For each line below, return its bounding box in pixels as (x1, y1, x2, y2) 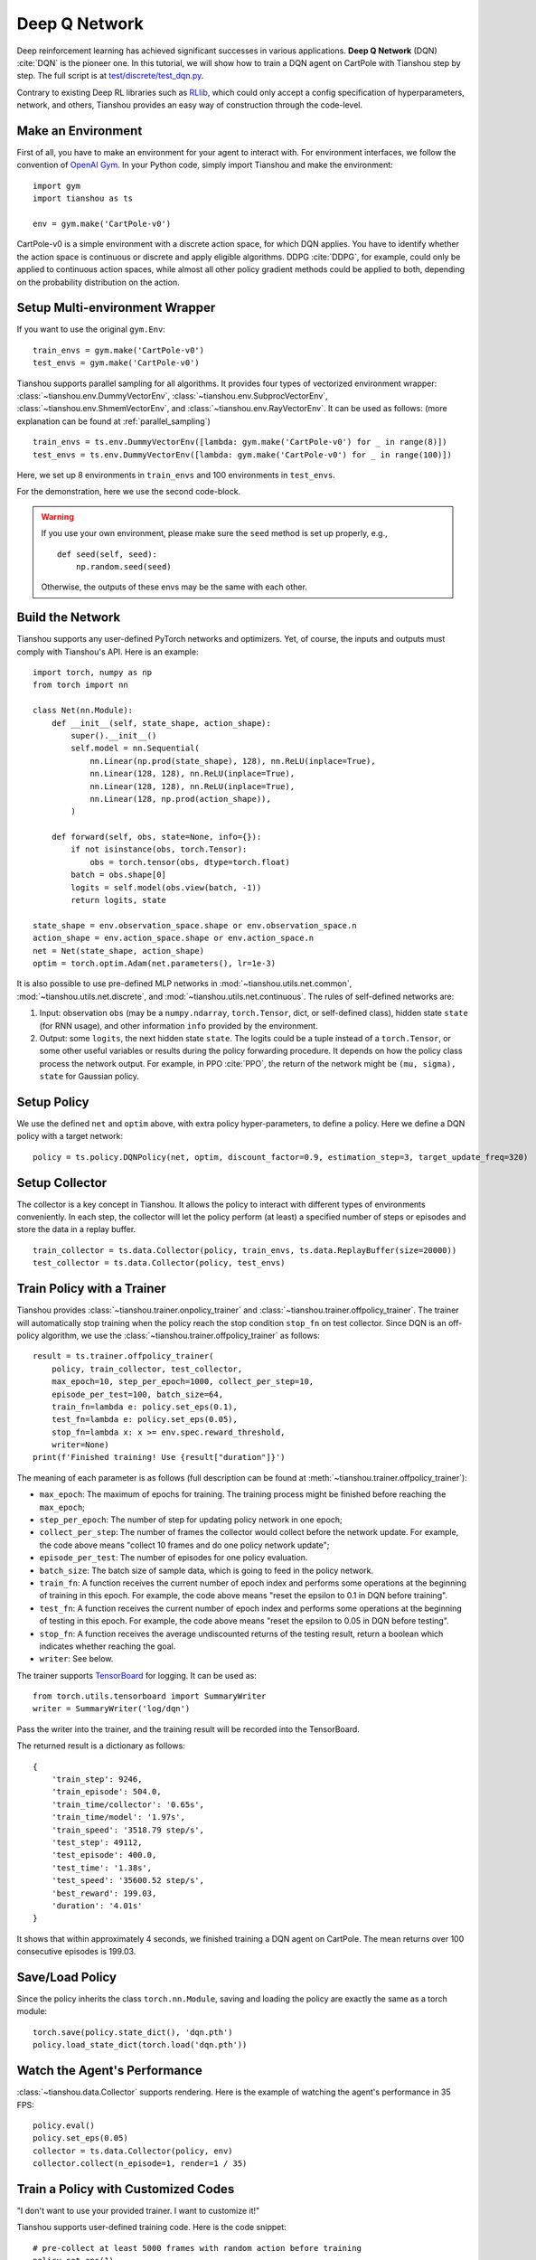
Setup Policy (16, 1094, 89, 1109)
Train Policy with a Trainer (16, 1281, 166, 1296)
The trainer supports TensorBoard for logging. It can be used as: (16, 1670, 257, 1681)
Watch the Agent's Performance (16, 2063, 203, 2078)
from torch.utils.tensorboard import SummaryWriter (33, 1691, 267, 1701)
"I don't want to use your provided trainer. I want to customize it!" (16, 2205, 260, 2216)
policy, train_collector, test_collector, (51, 1363, 243, 1374)
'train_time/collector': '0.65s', (51, 1799, 205, 1810)
